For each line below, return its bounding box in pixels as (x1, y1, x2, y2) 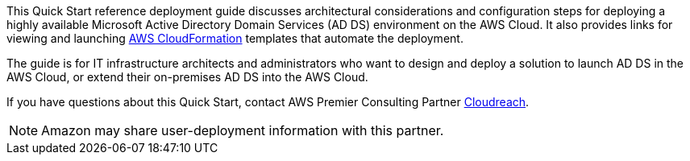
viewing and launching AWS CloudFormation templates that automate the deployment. (6, 31, 463, 45)
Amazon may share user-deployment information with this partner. (41, 122, 444, 138)
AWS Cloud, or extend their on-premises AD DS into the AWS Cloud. (6, 70, 368, 84)
